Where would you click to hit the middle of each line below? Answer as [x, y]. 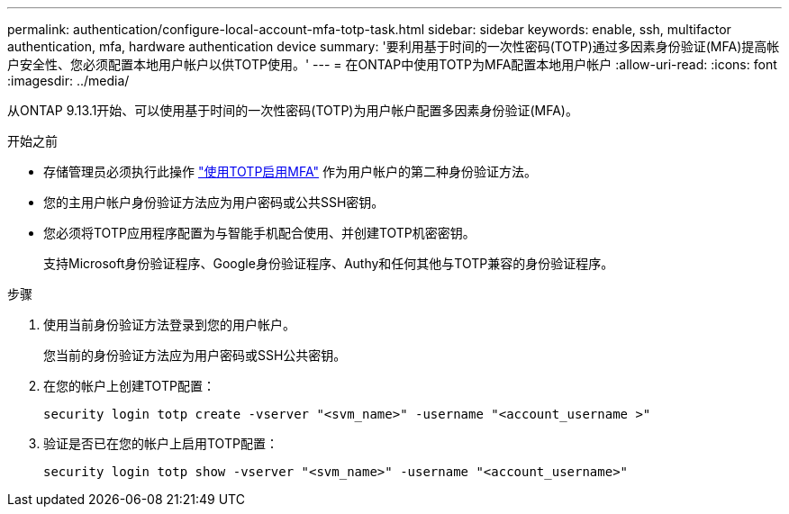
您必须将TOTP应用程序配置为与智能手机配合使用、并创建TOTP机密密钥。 [259, 233]
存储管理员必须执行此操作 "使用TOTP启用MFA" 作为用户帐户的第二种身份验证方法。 [290, 171]
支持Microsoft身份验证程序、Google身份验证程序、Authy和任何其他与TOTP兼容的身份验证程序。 [329, 263]
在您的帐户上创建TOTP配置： [129, 386]
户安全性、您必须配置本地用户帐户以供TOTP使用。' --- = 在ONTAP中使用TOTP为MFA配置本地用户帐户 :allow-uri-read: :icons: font [392, 64]
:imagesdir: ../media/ [68, 81]
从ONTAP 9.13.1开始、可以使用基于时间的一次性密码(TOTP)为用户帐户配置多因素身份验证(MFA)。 [293, 110]
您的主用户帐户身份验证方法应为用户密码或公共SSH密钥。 [214, 202]
